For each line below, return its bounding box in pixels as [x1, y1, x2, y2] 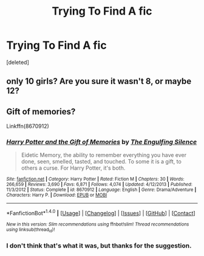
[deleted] [6, 58, 29, 66]
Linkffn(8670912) [6, 123, 50, 130]
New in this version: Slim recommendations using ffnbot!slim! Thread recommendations [6, 221, 189, 227]
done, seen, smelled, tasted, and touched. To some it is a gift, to [21, 158, 182, 165]
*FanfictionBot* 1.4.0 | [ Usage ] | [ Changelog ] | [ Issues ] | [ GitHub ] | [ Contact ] [6, 209, 195, 217]
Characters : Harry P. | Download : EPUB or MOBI [6, 192, 107, 198]
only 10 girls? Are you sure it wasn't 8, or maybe [6, 76, 192, 86]
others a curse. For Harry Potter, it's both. [21, 164, 126, 171]
